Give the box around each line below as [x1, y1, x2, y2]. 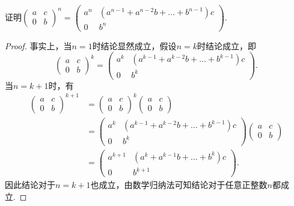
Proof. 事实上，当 [5, 39, 72, 52]
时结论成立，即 [197, 39, 256, 52]
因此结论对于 [5, 178, 55, 191]
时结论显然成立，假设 [92, 39, 177, 52]
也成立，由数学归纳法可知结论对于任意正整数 [90, 178, 268, 191]
